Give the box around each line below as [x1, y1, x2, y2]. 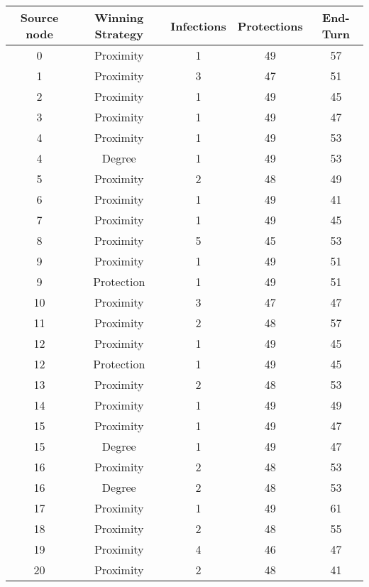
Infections [170, 17, 226, 34]
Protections [237, 17, 303, 34]
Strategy [94, 26, 143, 42]
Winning [94, 9, 144, 26]
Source [20, 9, 59, 26]
